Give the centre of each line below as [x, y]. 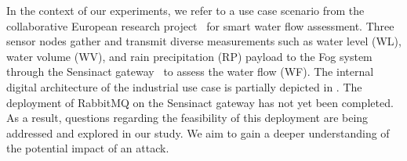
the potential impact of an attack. [88, 148]
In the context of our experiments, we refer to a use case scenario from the [185, 10]
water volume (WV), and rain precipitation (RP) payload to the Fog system [189, 56]
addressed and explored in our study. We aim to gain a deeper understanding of [198, 132]
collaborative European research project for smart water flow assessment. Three [200, 25]
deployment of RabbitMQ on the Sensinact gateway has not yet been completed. [200, 102]
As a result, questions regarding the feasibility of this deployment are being [187, 118]
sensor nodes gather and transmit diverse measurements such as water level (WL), [204, 41]
